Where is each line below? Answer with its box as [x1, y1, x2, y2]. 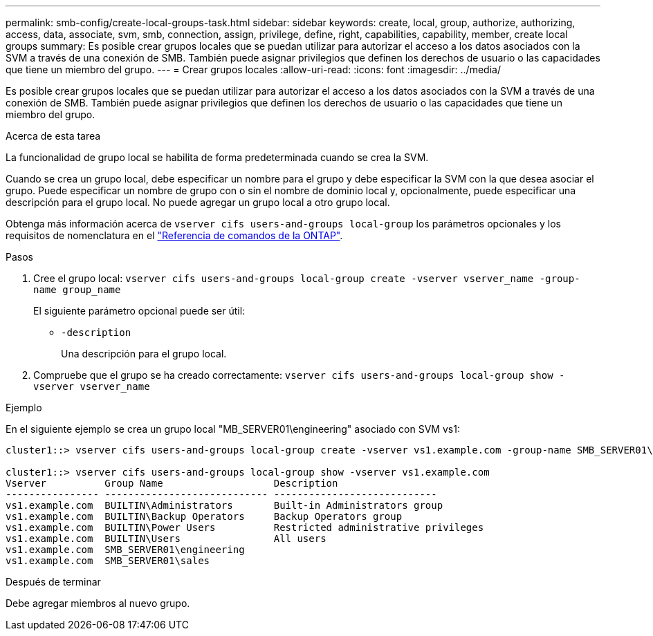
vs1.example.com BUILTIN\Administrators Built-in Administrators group [6, 500, 443, 511]
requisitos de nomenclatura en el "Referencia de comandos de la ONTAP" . [6, 230, 343, 241]
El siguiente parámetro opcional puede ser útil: [33, 305, 246, 317]
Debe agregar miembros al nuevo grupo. [6, 597, 190, 609]
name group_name [33, 284, 121, 295]
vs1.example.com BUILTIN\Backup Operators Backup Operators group [6, 511, 403, 522]
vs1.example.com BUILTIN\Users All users [6, 533, 326, 544]
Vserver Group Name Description [6, 478, 338, 489]
